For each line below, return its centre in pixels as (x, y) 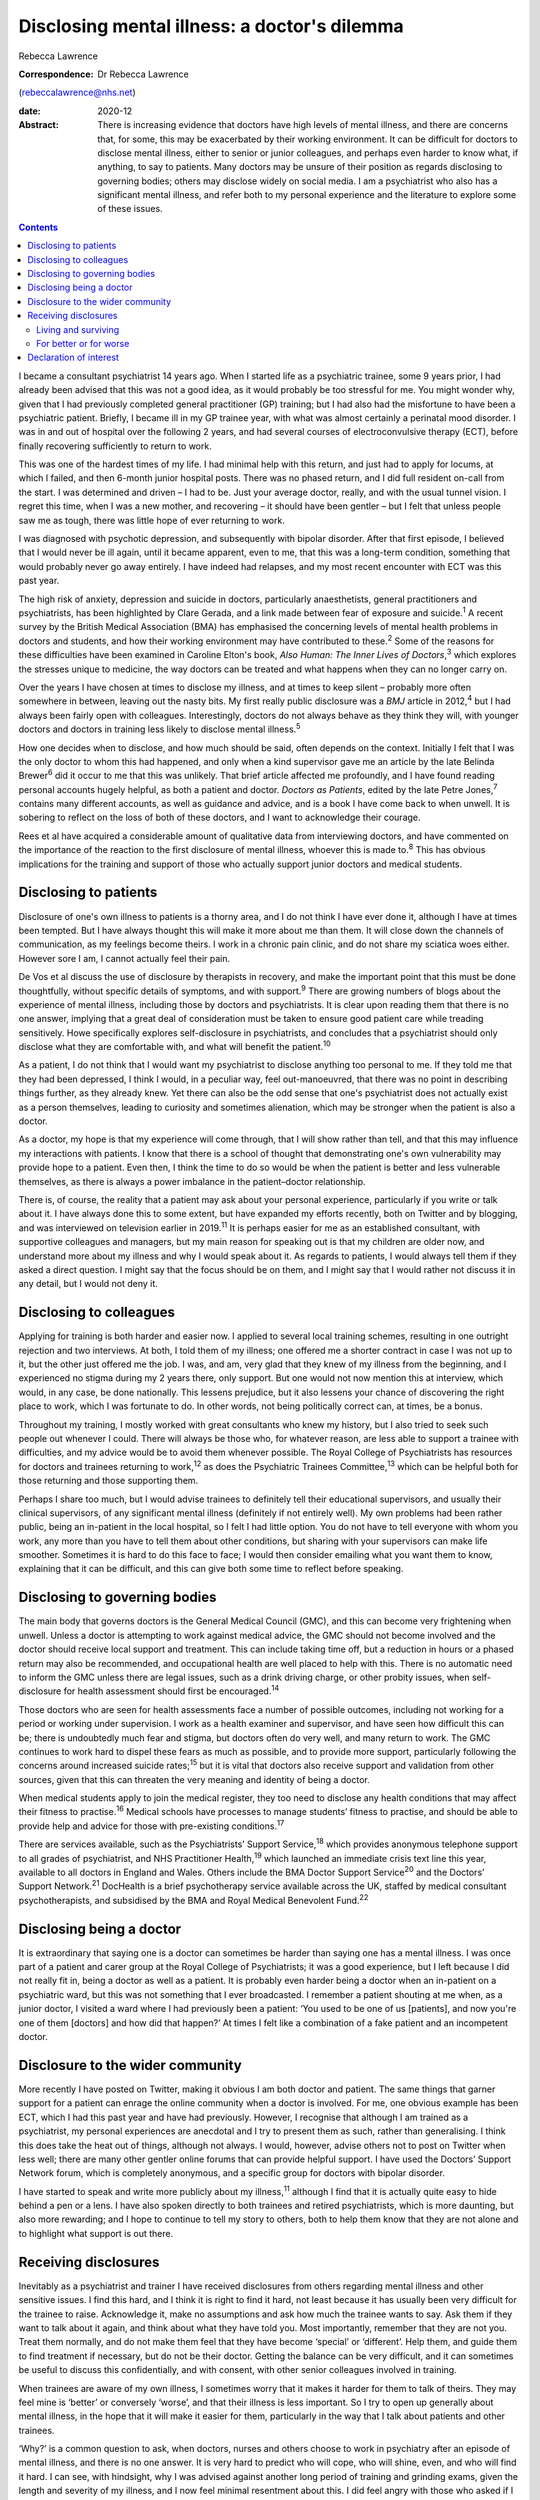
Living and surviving (78, 329)
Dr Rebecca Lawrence (143, 74)
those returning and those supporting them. (108, 1481)
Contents (38, 227)
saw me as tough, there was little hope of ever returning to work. (151, 520)
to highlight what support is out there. (96, 2233)
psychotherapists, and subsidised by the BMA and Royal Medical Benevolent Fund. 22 (193, 1899)
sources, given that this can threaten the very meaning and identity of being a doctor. (194, 1779)
